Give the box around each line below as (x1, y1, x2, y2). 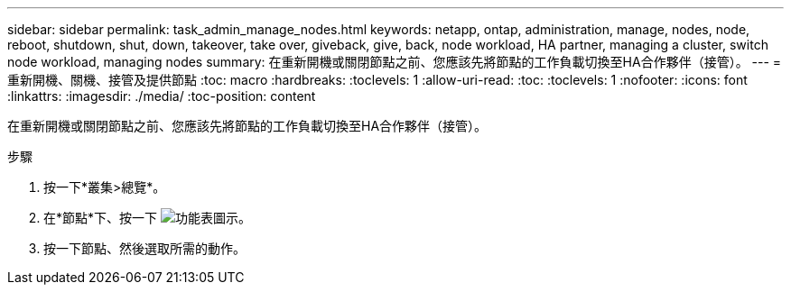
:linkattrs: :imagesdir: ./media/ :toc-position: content (7, 88, 316, 104)
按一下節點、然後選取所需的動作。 (43, 241, 246, 256)
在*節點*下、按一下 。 (43, 210, 251, 225)
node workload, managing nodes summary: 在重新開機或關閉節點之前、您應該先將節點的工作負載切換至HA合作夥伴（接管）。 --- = (7, 54, 782, 69)
